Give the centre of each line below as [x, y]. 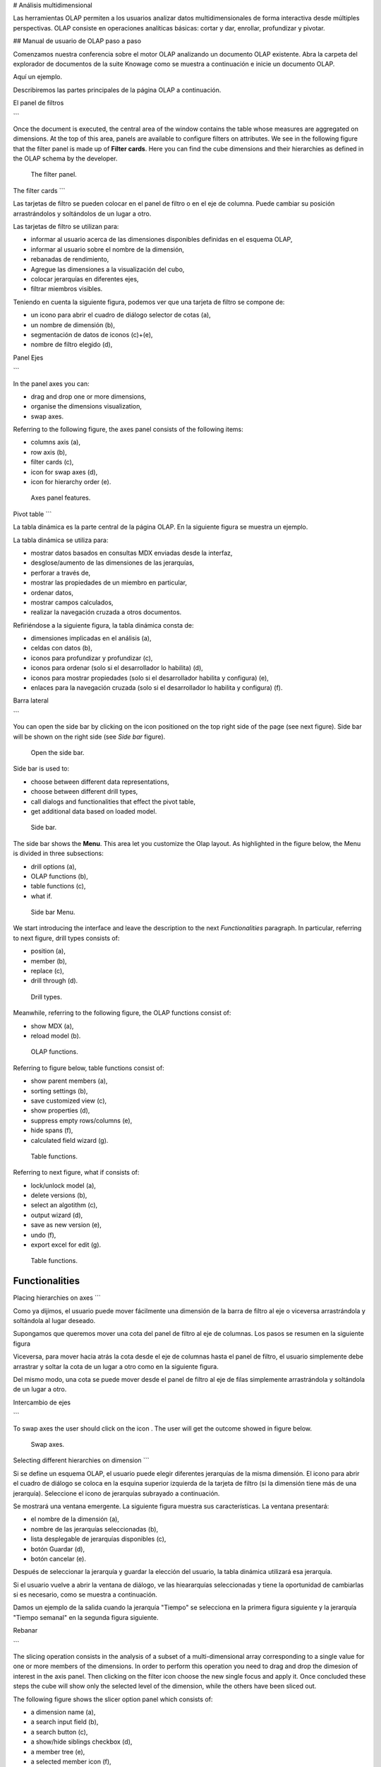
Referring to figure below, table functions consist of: [89, 1068]
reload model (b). [56, 1035]
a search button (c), [59, 1732]
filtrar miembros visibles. [67, 289]
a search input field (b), [65, 1722]
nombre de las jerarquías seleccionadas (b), [95, 1529]
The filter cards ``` [39, 190]
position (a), [48, 951]
